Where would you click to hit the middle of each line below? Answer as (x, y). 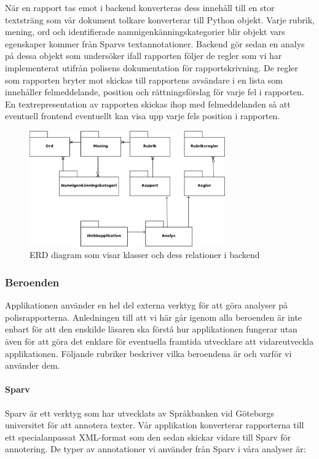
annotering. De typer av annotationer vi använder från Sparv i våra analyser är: (156, 449)
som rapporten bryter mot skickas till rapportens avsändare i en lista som (144, 80)
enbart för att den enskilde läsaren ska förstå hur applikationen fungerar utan (151, 329)
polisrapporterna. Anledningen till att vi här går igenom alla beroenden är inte (154, 317)
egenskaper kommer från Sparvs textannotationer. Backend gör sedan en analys (155, 43)
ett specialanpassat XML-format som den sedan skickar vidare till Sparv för (148, 437)
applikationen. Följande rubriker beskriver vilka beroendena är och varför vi (148, 353)
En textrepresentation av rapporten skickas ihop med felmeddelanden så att (148, 104)
